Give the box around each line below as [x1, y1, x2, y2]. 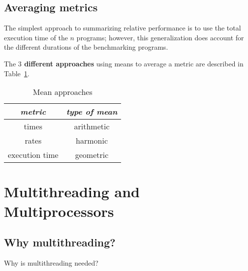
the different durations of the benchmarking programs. [4, 42, 168, 52]
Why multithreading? [4, 235, 116, 250]
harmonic [76, 135, 108, 147]
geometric [75, 149, 109, 161]
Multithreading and [4, 181, 140, 202]
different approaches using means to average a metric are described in [24, 58, 244, 68]
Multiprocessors [4, 201, 114, 221]
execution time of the [4, 32, 68, 42]
